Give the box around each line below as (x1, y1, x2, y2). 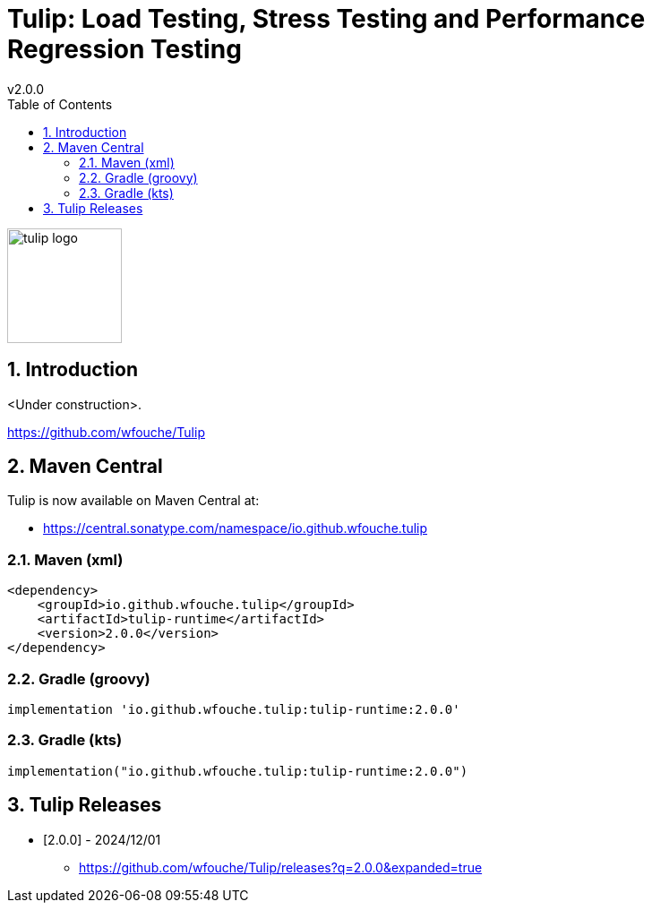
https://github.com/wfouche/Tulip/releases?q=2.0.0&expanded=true (79, 859, 483, 875)
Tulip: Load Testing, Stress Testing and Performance (7, 4, 646, 34)
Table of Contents (7, 96, 113, 112)
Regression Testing (7, 34, 242, 64)
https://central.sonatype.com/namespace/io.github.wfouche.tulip (43, 520, 428, 537)
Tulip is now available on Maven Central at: (7, 493, 260, 509)
